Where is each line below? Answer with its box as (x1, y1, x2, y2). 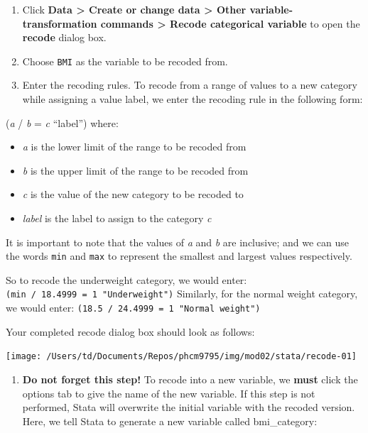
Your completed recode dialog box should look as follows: (6, 324, 255, 339)
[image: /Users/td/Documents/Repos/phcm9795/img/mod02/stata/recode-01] (6, 351, 357, 362)
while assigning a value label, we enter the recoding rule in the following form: (22, 92, 363, 106)
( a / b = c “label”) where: (6, 115, 119, 130)
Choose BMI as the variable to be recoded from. (22, 53, 228, 68)
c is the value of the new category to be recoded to (22, 187, 244, 202)
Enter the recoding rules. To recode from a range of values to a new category (22, 77, 357, 92)
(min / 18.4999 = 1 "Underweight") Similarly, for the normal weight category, (6, 286, 358, 301)
